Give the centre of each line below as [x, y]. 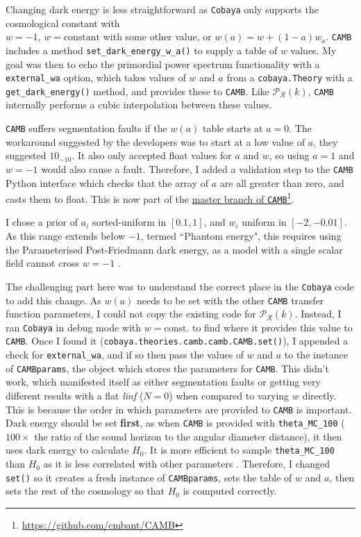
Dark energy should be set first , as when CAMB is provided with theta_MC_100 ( [175, 423]
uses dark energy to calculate [67, 450]
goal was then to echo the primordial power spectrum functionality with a [163, 64]
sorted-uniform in [129, 222]
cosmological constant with [63, 23]
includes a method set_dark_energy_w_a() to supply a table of [142, 50]
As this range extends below [66, 236]
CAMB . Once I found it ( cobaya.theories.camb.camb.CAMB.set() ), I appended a [177, 341]
